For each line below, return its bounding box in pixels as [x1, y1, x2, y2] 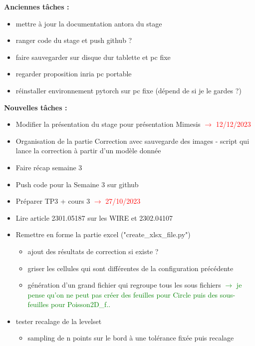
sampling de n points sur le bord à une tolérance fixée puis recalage [27, 333, 234, 343]
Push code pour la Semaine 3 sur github [15, 179, 139, 189]
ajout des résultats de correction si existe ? [27, 246, 159, 256]
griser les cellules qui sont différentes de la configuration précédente [27, 263, 234, 273]
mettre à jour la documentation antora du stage [15, 18, 162, 28]
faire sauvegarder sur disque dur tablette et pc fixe [15, 51, 171, 62]
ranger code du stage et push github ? [15, 35, 132, 45]
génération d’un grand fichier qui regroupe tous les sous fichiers [27, 280, 221, 290]
